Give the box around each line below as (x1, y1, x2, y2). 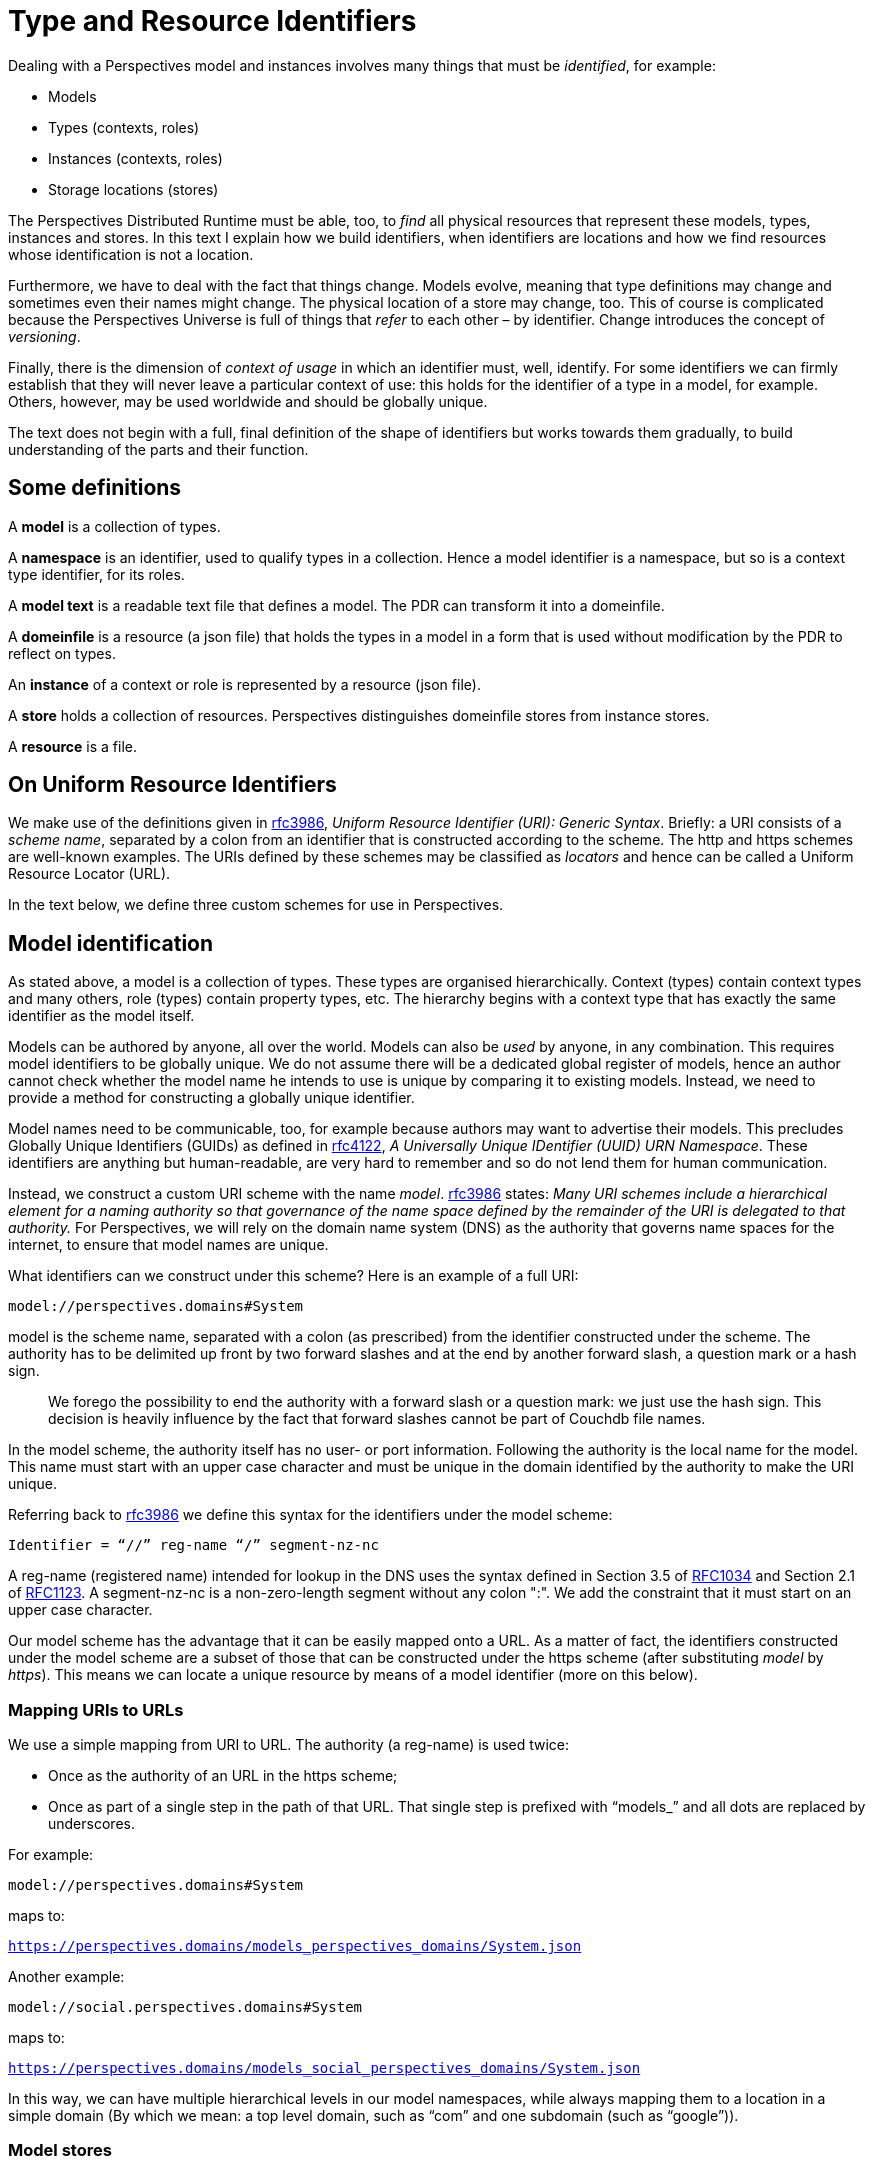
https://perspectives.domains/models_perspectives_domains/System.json (8, 1938, 582, 1955)
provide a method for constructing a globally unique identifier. (8, 1089, 415, 1107)
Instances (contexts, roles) (48, 149, 223, 167)
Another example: (8, 1968, 125, 1986)
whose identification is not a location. (8, 245, 254, 263)
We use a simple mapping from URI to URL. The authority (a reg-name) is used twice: (8, 1736, 570, 1754)
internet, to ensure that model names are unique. (8, 1236, 329, 1254)
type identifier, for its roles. (8, 565, 185, 583)
